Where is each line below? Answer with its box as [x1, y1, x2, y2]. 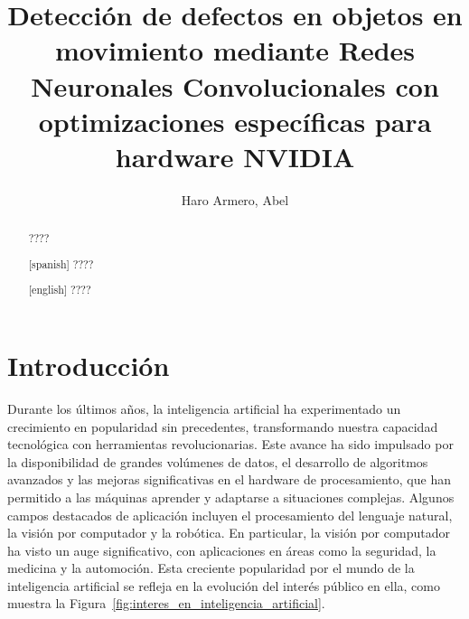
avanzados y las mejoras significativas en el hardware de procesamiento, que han [7, 470, 451, 489]
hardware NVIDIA [115, 137, 355, 174]
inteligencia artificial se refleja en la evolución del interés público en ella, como [7, 576, 440, 595]
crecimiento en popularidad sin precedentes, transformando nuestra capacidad [7, 417, 438, 436]
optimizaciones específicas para [38, 102, 432, 139]
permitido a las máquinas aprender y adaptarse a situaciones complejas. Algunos [7, 487, 455, 506]
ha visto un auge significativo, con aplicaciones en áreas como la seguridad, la [7, 540, 436, 559]
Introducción [7, 347, 170, 384]
